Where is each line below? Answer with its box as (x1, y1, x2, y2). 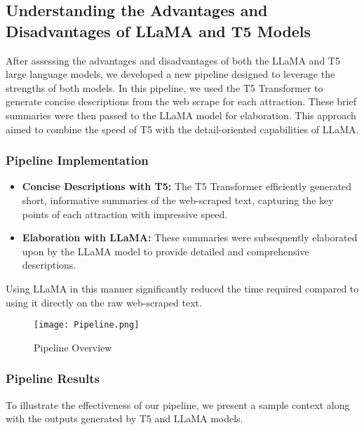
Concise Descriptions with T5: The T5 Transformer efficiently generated (22, 179, 352, 194)
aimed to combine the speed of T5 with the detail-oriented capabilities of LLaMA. (6, 121, 359, 136)
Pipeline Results (6, 370, 100, 387)
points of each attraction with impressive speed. (22, 206, 228, 221)
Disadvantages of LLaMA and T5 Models (6, 20, 311, 41)
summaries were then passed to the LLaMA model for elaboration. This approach (6, 107, 356, 122)
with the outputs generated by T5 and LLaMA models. (6, 411, 243, 426)
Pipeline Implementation (6, 152, 149, 169)
